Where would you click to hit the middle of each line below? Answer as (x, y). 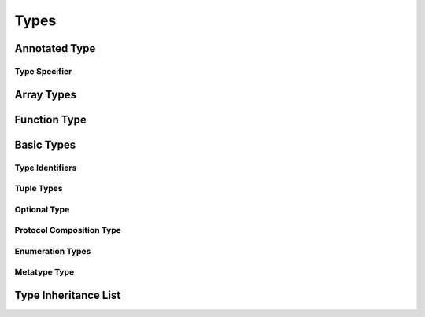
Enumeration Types (53, 251)
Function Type (50, 119)
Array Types (45, 94)
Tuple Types (39, 189)
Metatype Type (44, 272)
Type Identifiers (46, 168)
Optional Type (42, 209)
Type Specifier (43, 71)
